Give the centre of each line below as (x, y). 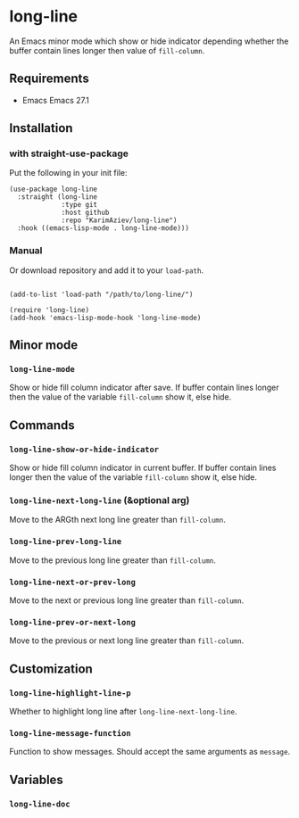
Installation (41, 128)
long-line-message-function (70, 733)
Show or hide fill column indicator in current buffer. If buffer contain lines (143, 468)
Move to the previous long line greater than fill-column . (113, 560)
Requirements (49, 79)
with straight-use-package (69, 153)
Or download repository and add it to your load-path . (106, 270)
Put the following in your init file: (68, 173)
